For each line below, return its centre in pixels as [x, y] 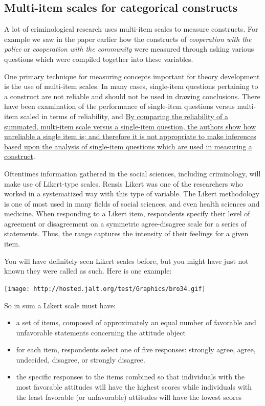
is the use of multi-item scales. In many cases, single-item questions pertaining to [131, 86]
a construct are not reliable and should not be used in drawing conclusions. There [132, 96]
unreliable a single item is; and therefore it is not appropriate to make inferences [130, 136]
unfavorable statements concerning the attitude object [101, 332]
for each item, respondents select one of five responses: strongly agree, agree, [136, 349]
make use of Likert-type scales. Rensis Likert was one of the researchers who [124, 183]
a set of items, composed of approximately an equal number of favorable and [136, 322]
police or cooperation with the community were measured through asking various [129, 49]
